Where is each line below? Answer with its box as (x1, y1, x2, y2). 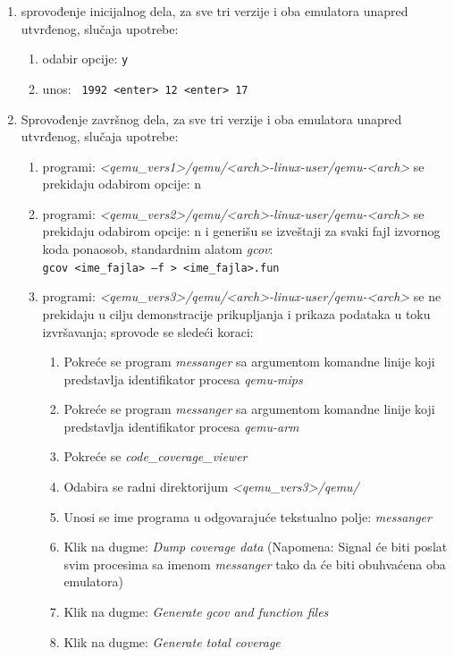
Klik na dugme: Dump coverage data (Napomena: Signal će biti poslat (63, 537, 448, 556)
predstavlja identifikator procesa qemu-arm (63, 417, 299, 435)
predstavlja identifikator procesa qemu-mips (63, 369, 303, 388)
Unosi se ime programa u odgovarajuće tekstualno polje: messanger (63, 507, 432, 526)
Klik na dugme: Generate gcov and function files (63, 602, 329, 621)
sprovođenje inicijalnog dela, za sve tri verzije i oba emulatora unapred (21, 2, 408, 20)
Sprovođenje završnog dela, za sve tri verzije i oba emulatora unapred (21, 109, 402, 128)
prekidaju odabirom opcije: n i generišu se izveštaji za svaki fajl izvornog (42, 222, 441, 240)
